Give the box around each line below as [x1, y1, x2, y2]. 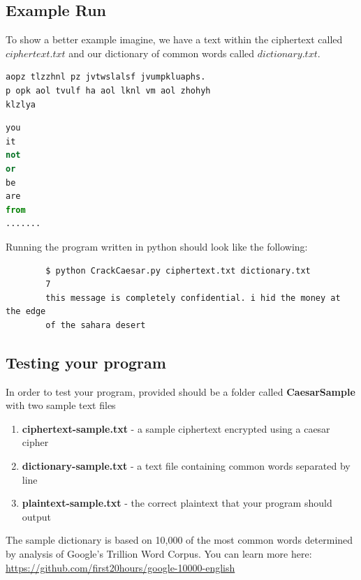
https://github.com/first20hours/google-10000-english [6, 560, 235, 574]
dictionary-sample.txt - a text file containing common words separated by [22, 459, 351, 473]
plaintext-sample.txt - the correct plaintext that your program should [22, 496, 332, 510]
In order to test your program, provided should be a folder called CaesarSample [6, 384, 355, 399]
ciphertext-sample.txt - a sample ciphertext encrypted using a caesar [22, 421, 330, 436]
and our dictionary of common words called [68, 45, 255, 60]
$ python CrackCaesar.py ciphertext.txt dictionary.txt [45, 265, 311, 276]
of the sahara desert [45, 320, 146, 330]
